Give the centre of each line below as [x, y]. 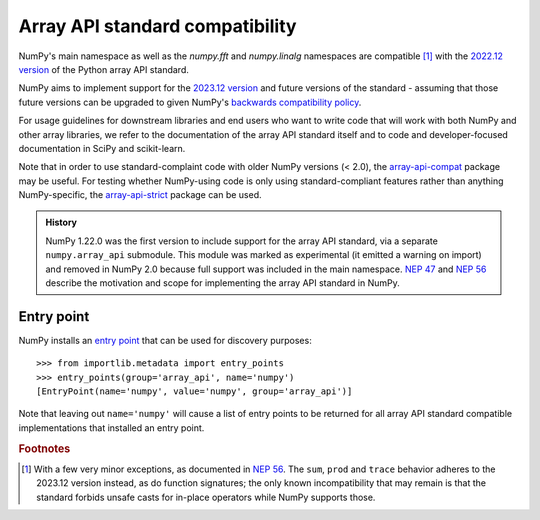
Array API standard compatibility [157, 26]
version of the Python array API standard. [103, 69]
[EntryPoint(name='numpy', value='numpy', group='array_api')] [194, 391]
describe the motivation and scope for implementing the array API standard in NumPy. [222, 283]
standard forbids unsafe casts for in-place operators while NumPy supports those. [206, 497]
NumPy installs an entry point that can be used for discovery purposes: [165, 340]
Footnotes [44, 448]
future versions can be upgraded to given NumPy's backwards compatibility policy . [190, 102]
